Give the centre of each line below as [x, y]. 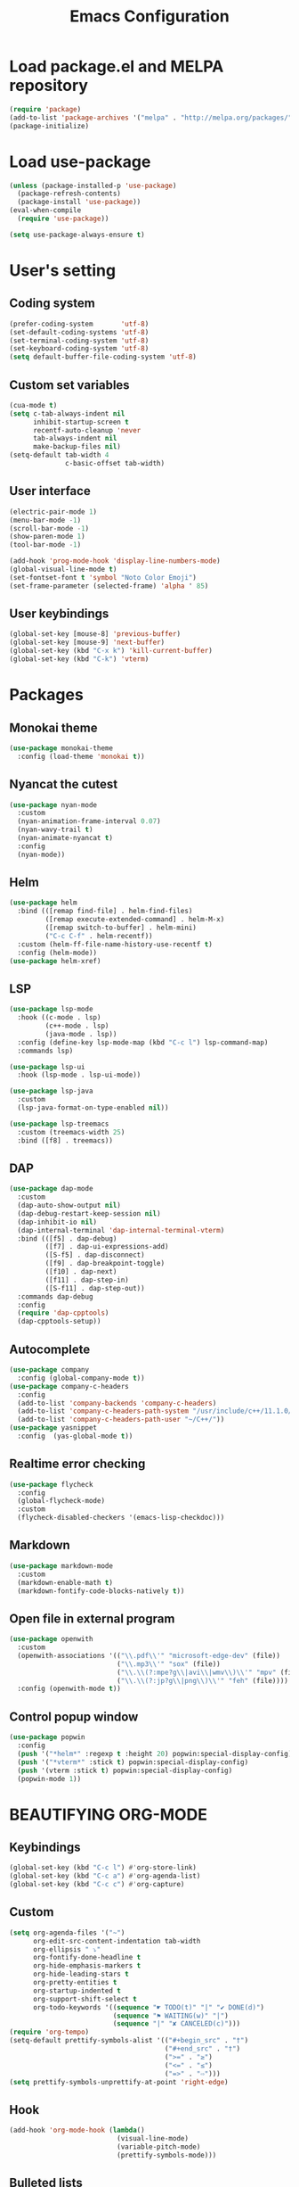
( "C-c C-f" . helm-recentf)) [99, 936]
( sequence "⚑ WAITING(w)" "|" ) [170, 2016]
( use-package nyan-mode [53, 805]
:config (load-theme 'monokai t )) [81, 756]
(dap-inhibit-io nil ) [57, 1222]
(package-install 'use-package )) [79, 202]
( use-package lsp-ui [48, 1067]
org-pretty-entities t [75, 1983]
